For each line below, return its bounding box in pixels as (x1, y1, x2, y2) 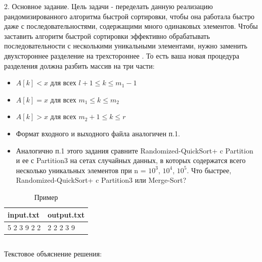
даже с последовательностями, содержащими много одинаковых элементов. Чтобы (4, 21, 258, 31)
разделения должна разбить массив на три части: (4, 60, 155, 71)
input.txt (8, 209, 40, 220)
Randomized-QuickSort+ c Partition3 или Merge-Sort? (16, 175, 187, 185)
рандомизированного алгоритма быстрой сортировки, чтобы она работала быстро (4, 11, 255, 21)
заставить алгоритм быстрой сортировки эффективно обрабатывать (4, 30, 210, 41)
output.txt (48, 209, 85, 220)
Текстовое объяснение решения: (4, 248, 102, 259)
